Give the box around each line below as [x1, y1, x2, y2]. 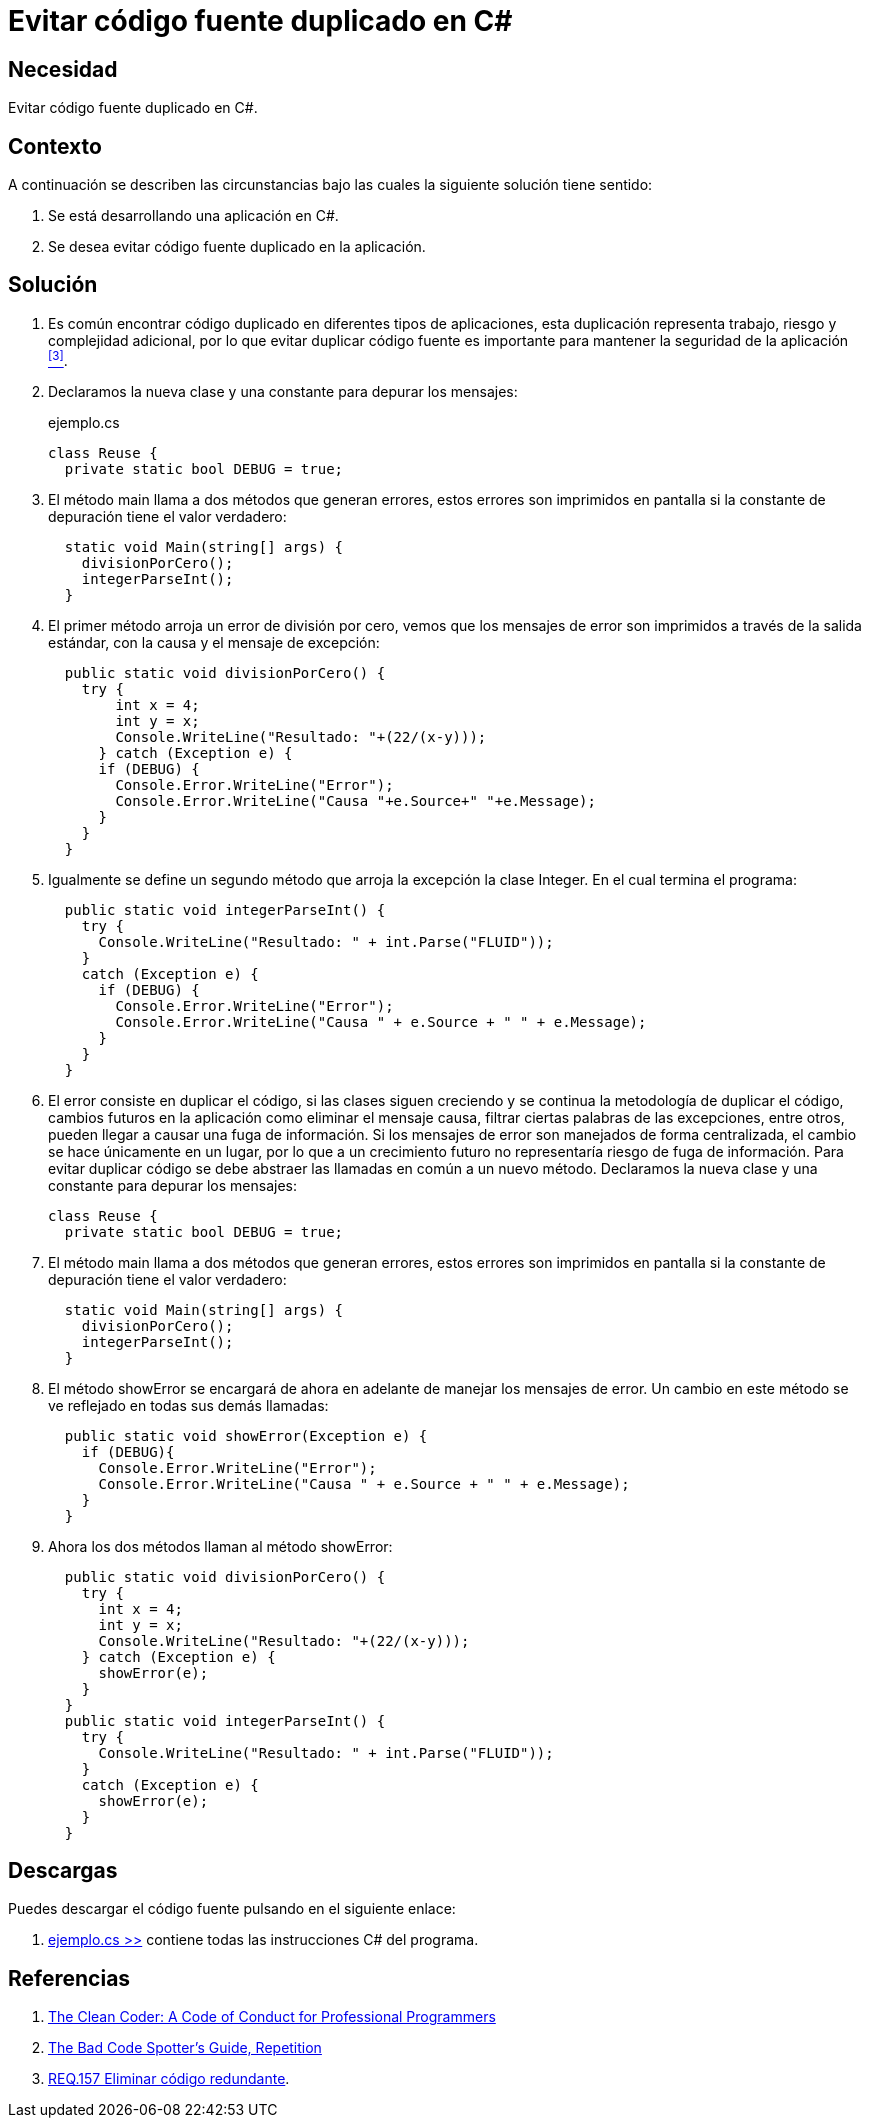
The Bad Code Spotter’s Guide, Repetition [48, 2039, 322, 2057]
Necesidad [8, 56, 118, 82]
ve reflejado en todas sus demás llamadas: [48, 1396, 329, 1414]
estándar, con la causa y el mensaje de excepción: [48, 633, 380, 651]
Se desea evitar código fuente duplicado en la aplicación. [48, 238, 426, 256]
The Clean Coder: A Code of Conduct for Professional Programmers [48, 2008, 496, 2026]
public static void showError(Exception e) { [64, 1427, 428, 1444]
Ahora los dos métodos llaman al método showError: [48, 1537, 393, 1555]
